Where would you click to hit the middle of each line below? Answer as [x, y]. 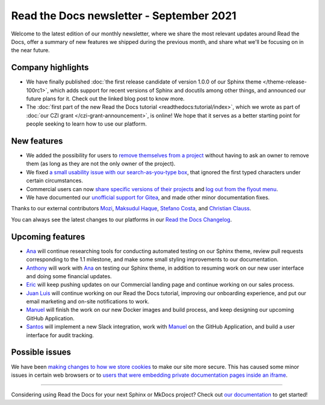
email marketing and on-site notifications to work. [88, 302]
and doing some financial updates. [69, 276]
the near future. [31, 50]
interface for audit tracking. [60, 335]
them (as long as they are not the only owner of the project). [101, 164]
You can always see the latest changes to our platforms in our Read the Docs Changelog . [122, 219]
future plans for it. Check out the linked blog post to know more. [105, 99]
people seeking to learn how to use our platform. [87, 124]
